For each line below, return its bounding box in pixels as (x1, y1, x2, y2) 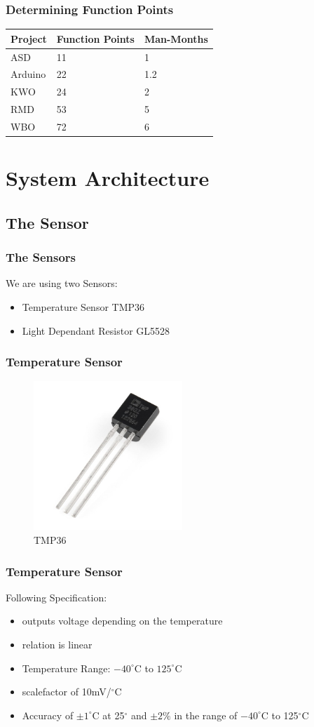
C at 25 (92, 707, 125, 722)
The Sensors (6, 248, 76, 266)
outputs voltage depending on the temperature (22, 613, 223, 628)
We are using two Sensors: (6, 276, 118, 291)
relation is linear (22, 637, 93, 651)
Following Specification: (6, 589, 107, 604)
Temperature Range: (22, 660, 111, 675)
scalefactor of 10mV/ (22, 684, 111, 699)
